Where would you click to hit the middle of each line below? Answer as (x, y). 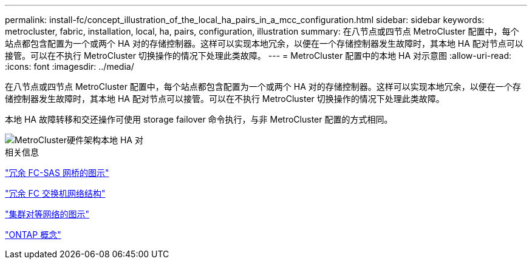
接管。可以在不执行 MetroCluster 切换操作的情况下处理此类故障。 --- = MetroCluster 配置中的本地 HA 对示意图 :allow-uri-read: (258, 56)
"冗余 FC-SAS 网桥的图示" (57, 173)
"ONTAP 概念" (33, 235)
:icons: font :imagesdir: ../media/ (70, 66)
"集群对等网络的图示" (47, 214)
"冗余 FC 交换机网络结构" (55, 193)
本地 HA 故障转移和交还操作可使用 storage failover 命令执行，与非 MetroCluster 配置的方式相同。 (199, 119)
